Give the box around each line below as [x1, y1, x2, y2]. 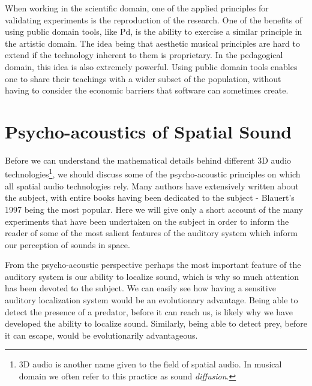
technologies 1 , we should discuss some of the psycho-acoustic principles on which [5, 166, 301, 180]
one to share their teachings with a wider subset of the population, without [5, 72, 281, 85]
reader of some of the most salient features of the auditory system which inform [5, 227, 298, 239]
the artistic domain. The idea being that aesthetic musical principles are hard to [5, 37, 301, 49]
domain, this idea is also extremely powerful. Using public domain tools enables [5, 60, 298, 73]
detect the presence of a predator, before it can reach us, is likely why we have [5, 305, 293, 318]
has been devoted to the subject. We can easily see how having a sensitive [5, 282, 276, 294]
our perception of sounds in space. [5, 238, 130, 251]
